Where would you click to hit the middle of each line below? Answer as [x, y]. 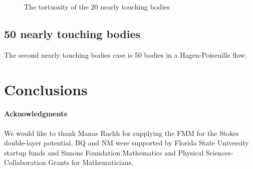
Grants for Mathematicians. [91, 162]
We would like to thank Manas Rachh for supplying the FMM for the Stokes [121, 133]
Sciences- [219, 152]
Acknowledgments [36, 114]
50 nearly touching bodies [72, 33]
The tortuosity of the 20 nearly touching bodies [97, 7]
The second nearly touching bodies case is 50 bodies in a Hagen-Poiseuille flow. [125, 54]
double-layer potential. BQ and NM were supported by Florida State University [126, 143]
